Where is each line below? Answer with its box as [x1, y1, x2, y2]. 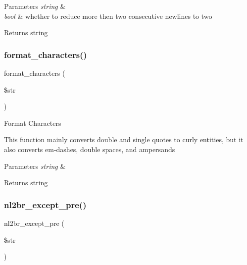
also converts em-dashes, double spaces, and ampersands [4, 144, 175, 154]
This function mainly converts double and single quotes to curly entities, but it [4, 134, 244, 145]
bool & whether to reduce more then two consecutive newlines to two [4, 10, 212, 21]
